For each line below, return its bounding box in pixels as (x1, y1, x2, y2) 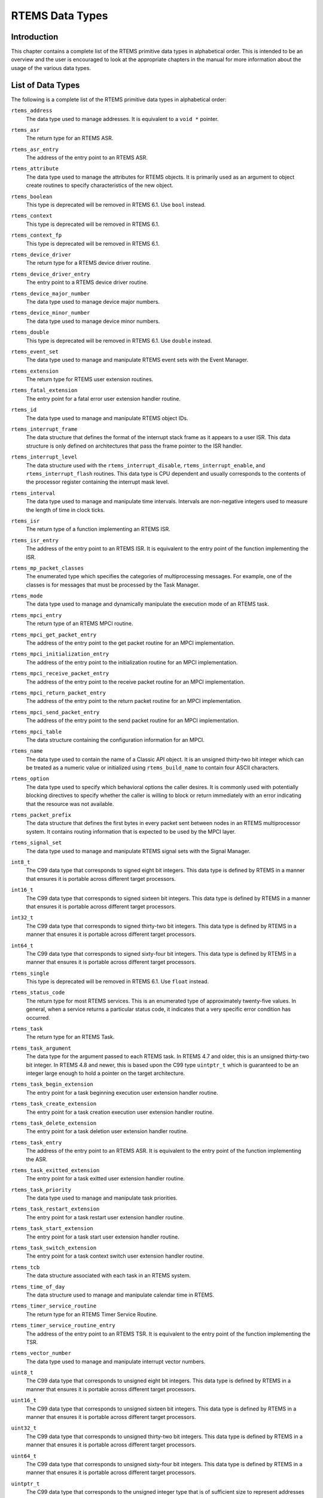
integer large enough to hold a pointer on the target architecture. (26, 1070, 185, 1077)
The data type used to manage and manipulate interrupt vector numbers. (26, 1358, 206, 1365)
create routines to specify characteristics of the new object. (26, 182, 173, 189)
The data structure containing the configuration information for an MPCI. (26, 736, 205, 743)
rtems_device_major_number (11, 290, 90, 297)
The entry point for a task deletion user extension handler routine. (26, 1128, 188, 1135)
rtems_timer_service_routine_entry (11, 1322, 116, 1329)
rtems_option (11, 775, 50, 782)
